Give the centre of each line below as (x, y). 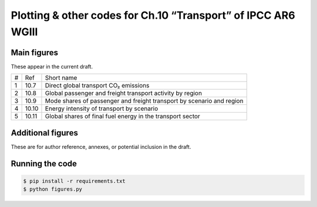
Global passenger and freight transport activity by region (124, 93)
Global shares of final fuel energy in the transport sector (123, 116)
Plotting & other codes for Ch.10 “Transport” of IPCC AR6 (153, 15)
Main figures (35, 52)
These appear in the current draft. (52, 66)
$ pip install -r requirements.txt (74, 181)
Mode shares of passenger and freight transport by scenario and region (144, 101)
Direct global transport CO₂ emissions (97, 86)
